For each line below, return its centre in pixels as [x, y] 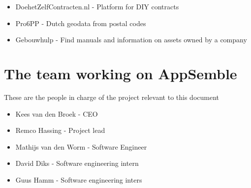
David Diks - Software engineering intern [77, 163]
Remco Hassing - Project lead [60, 130]
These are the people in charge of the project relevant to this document [111, 97]
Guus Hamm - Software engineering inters [79, 179]
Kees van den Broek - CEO [57, 113]
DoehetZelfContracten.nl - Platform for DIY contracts [97, 6]
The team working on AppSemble [121, 73]
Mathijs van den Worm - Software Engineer [81, 146]
